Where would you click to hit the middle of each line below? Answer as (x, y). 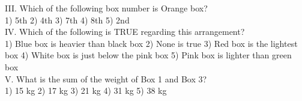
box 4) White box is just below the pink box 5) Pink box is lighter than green (148, 55)
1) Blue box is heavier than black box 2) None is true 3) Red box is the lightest (151, 43)
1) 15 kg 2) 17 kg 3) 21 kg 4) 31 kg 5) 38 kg (86, 90)
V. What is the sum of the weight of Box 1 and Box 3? (106, 78)
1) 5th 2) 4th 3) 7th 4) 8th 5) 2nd (67, 20)
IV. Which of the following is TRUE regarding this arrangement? (125, 32)
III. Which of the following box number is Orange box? (106, 8)
